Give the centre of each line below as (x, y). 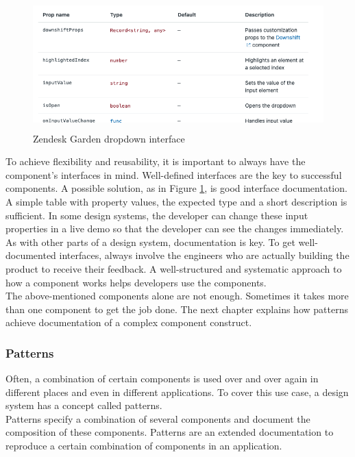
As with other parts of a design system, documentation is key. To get (150, 242)
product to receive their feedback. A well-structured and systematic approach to (174, 268)
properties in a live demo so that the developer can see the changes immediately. (175, 228)
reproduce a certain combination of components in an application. (144, 446)
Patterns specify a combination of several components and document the (158, 418)
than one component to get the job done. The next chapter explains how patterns (177, 309)
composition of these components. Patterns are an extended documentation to (170, 432)
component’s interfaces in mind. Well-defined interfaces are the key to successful (174, 174)
